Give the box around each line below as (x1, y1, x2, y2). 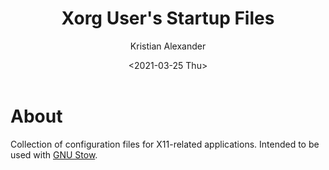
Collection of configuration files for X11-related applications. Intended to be (10, 138, 320, 150)
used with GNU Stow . (10, 148, 98, 161)
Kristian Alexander (129, 40, 207, 52)
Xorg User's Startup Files (61, 7, 275, 30)
